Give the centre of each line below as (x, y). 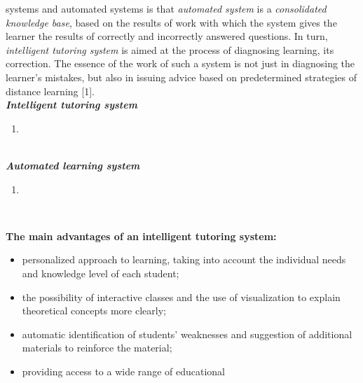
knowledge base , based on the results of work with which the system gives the (171, 22)
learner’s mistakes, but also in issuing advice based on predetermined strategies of (181, 77)
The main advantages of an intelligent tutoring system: (141, 236)
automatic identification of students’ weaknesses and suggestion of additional (187, 334)
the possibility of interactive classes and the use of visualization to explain (181, 297)
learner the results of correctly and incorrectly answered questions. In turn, (167, 36)
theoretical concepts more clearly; (94, 311)
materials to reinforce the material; (97, 348)
